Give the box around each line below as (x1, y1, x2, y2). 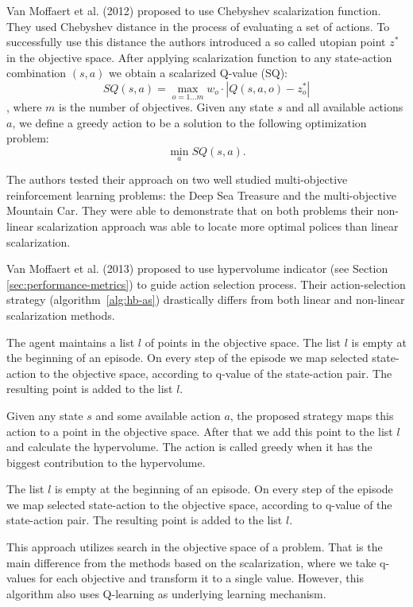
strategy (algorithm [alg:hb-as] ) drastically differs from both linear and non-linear (6, 291, 405, 308)
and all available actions (286, 99, 403, 115)
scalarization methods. (6, 306, 115, 323)
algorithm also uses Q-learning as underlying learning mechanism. (6, 585, 326, 601)
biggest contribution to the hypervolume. (6, 453, 206, 470)
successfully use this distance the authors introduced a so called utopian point (6, 33, 386, 50)
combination (6, 64, 67, 81)
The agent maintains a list (6, 333, 135, 350)
